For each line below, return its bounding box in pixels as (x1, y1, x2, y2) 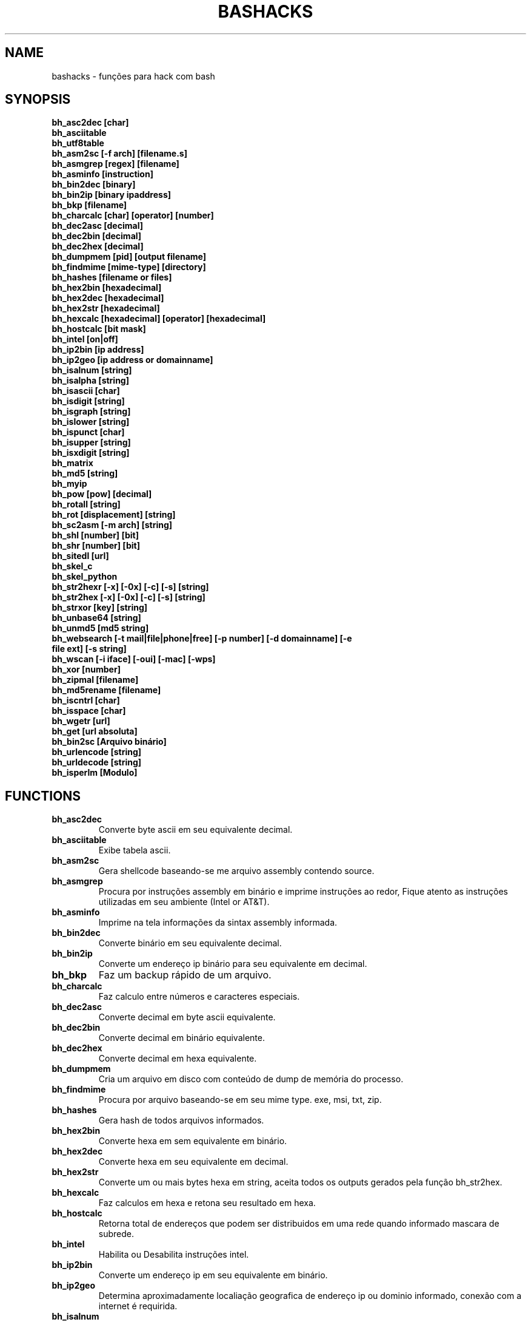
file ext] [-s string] (52, 643, 127, 654)
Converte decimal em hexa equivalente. (98, 1053, 257, 1064)
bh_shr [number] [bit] (52, 540, 140, 551)
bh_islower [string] (52, 416, 130, 427)
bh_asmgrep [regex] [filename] (52, 158, 179, 169)
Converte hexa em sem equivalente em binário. (98, 1136, 287, 1147)
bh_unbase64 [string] (52, 612, 141, 623)
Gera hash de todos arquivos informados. (98, 1115, 264, 1126)
